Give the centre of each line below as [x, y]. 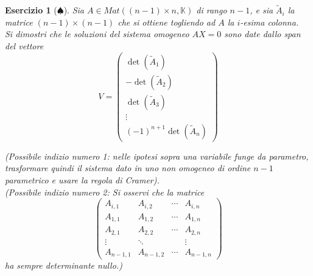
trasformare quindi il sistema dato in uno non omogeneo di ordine [128, 168]
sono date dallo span [262, 34]
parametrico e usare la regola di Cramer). [82, 180]
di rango [212, 10]
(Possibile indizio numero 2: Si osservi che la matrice [105, 192]
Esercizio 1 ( [31, 10]
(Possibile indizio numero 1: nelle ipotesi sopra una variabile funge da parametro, [157, 156]
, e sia [262, 10]
